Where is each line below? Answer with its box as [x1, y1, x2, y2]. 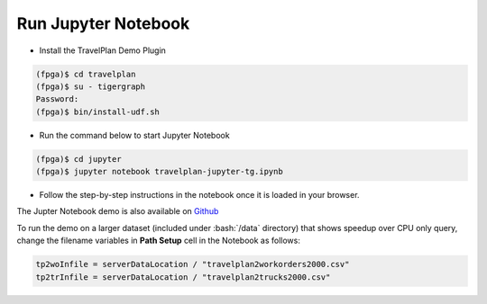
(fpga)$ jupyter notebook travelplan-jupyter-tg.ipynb [35, 166, 283, 177]
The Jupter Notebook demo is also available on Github [16, 206, 219, 217]
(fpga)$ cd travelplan [35, 68, 136, 79]
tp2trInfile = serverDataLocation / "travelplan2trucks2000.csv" [35, 272, 331, 282]
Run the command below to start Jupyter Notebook [39, 130, 230, 140]
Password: [35, 94, 79, 104]
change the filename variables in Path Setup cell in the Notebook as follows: [16, 235, 301, 246]
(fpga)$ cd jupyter [35, 154, 122, 164]
